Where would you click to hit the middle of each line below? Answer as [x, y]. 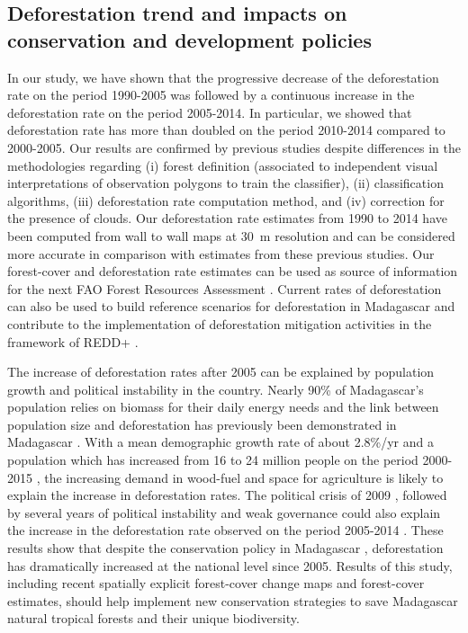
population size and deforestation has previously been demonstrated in [202, 424]
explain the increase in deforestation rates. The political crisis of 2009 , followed [227, 495]
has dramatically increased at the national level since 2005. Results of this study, [230, 565]
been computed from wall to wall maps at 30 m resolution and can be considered [231, 235]
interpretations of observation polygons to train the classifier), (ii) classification [225, 183]
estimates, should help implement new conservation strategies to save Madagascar [233, 600]
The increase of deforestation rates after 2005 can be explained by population [221, 372]
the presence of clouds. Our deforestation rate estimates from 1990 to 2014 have [227, 218]
